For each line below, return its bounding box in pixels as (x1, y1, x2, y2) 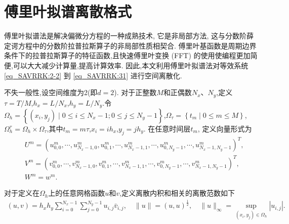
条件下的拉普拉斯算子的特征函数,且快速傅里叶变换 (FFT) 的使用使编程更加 (4, 50, 251, 61)
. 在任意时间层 (143, 123, 191, 133)
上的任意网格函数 (48, 188, 105, 198)
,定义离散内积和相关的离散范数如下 (119, 188, 235, 198)
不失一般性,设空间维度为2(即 (4, 87, 98, 98)
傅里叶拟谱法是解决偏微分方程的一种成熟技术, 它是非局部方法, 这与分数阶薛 (4, 30, 254, 41)
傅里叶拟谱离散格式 (4, 1, 132, 22)
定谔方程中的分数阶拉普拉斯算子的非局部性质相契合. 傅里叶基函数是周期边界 (4, 40, 257, 51)
